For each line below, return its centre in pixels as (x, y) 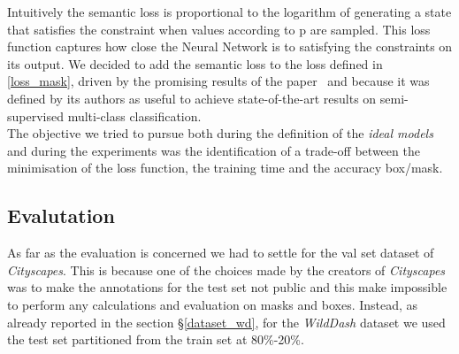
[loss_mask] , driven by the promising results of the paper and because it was (218, 81)
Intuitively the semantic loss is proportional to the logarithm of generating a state (229, 12)
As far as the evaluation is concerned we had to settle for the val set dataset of (221, 253)
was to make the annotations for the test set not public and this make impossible (227, 287)
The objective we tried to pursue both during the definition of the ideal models (220, 133)
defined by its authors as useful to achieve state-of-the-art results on (192, 98)
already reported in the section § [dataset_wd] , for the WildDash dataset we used (226, 322)
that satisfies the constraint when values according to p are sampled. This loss (219, 29)
